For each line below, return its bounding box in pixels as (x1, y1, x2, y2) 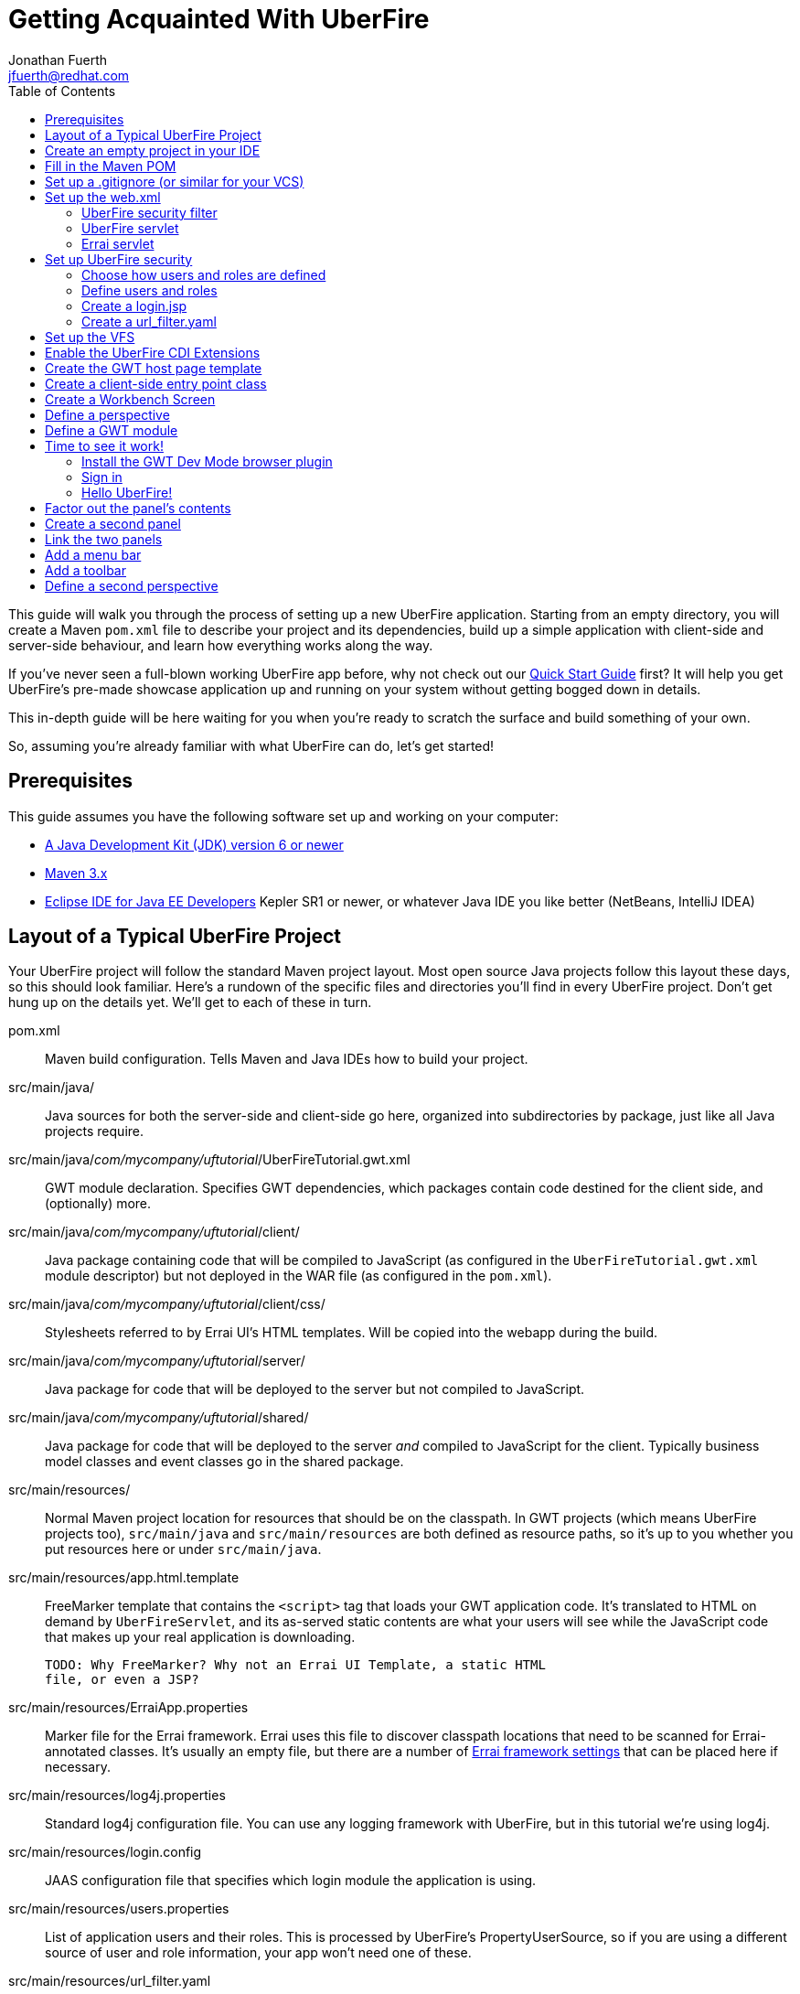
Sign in (81, 468, 123, 485)
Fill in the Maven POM (45, 157, 176, 174)
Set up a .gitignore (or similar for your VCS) (45, 173, 304, 189)
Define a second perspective (45, 577, 219, 594)
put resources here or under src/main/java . (45, 1541, 322, 1558)
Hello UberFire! (81, 484, 173, 500)
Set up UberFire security (45, 251, 193, 267)
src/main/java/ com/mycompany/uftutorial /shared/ (8, 1410, 309, 1426)
